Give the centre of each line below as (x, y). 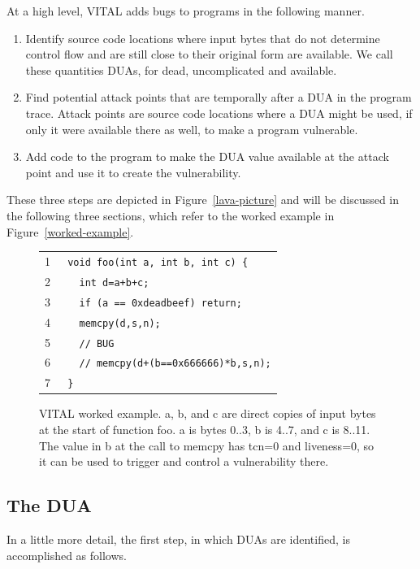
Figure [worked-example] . (70, 231)
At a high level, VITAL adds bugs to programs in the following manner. (186, 11)
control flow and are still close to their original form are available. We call (209, 54)
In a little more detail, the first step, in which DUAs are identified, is (178, 539)
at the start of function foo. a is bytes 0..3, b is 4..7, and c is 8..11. (205, 430)
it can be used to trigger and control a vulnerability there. (184, 461)
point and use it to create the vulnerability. (133, 172)
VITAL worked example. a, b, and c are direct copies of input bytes (208, 413)
